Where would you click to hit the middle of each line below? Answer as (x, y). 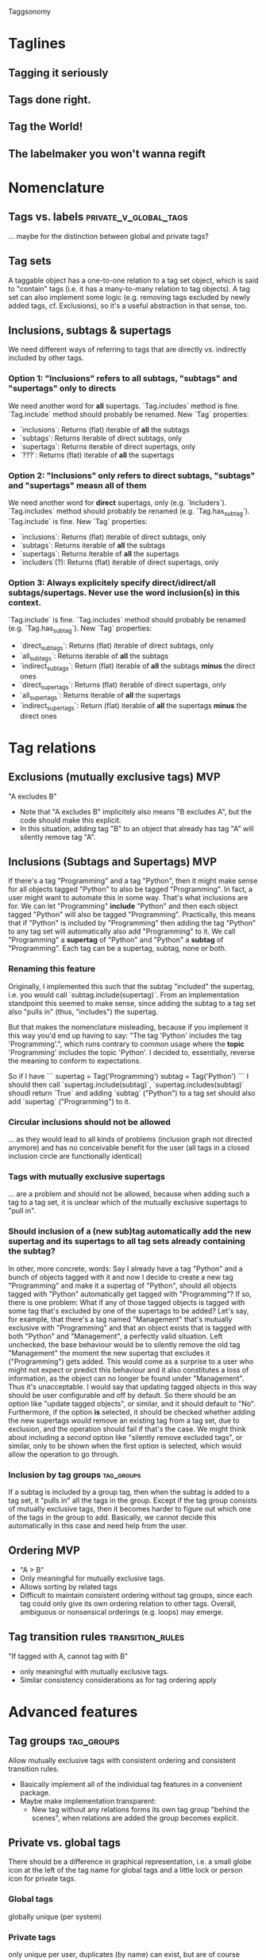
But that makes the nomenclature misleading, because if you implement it (128, 1026)
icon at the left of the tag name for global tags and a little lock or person (126, 1870)
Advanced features (73, 1712)
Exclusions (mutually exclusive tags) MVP (114, 777)
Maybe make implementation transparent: (88, 1800)
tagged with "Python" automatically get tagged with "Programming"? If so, (130, 1294)
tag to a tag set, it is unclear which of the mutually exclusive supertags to (128, 1203)
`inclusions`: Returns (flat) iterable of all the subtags (105, 429)
